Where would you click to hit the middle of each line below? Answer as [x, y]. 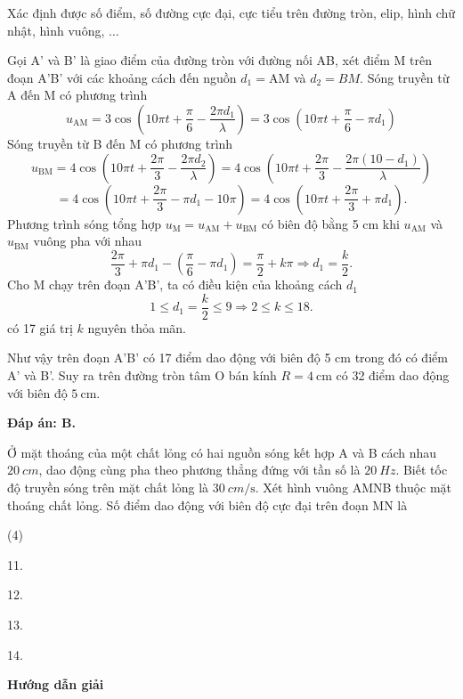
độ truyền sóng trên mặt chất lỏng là [108, 488]
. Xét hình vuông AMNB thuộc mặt [353, 488]
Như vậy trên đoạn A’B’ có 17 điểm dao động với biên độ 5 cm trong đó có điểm [227, 358]
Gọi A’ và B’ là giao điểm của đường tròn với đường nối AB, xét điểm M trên [219, 60]
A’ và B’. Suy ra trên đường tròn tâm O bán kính [142, 375]
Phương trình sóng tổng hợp [85, 223]
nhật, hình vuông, [56, 30]
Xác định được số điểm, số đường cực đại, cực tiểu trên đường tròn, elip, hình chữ [231, 12]
